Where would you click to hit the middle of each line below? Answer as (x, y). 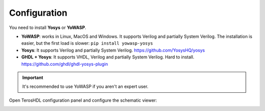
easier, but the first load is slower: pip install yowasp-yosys (87, 43)
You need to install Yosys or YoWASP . (48, 28)
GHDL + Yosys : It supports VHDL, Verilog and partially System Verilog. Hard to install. (108, 57)
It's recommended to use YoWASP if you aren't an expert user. (85, 86)
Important (33, 77)
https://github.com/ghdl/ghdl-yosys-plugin (65, 64)
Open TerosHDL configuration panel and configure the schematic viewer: (83, 100)
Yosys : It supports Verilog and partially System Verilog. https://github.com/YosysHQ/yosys (113, 50)
